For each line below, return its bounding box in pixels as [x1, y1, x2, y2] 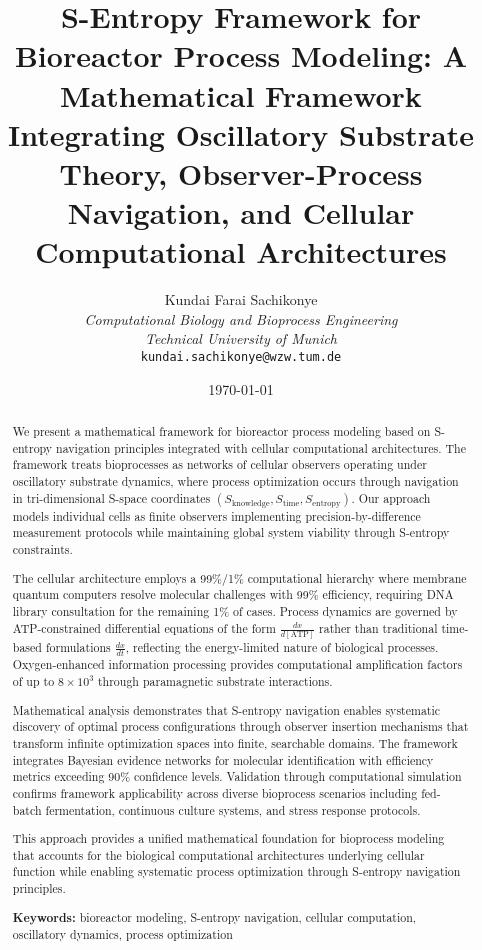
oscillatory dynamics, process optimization [12, 926, 233, 943]
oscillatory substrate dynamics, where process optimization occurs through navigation [12, 473, 459, 490]
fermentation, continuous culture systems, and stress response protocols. [45, 801, 421, 818]
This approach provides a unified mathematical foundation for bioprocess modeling [12, 830, 445, 847]
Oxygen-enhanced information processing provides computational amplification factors [12, 656, 463, 673]
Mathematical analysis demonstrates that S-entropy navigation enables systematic [12, 701, 441, 718]
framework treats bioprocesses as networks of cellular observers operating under [12, 456, 427, 473]
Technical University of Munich [144, 328, 338, 349]
